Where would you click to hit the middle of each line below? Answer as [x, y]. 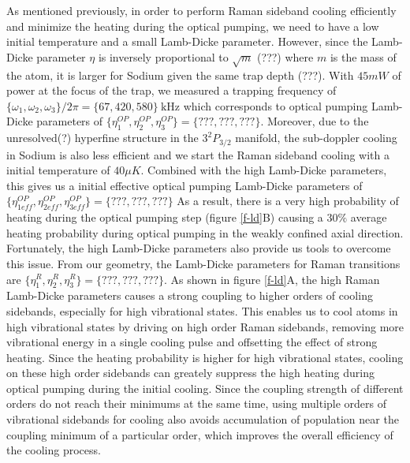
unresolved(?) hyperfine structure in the [102, 138]
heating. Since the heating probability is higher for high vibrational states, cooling [205, 357]
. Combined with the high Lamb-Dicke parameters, [264, 170]
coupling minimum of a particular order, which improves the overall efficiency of [200, 434]
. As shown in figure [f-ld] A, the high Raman [272, 279]
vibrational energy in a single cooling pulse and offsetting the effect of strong [192, 342]
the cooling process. [54, 450]
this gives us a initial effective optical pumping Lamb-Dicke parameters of [184, 185]
